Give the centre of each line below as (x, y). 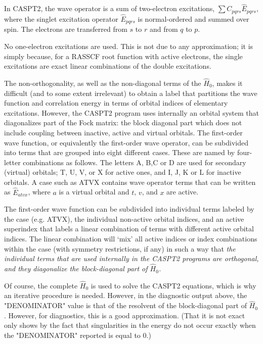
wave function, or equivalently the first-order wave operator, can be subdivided (126, 142)
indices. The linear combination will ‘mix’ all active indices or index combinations (131, 239)
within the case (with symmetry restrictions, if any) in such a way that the (120, 248)
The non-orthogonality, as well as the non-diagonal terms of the (103, 83)
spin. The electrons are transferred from (66, 29)
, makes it (227, 83)
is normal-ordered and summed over (193, 18)
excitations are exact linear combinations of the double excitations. (108, 66)
